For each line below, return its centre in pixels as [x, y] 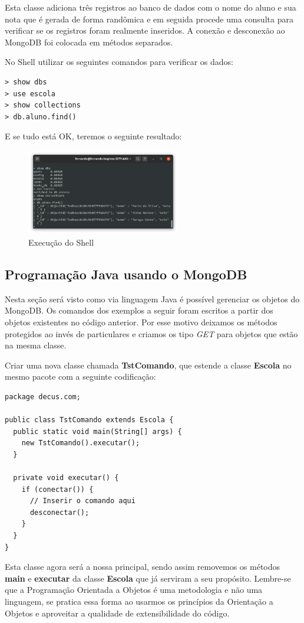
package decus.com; [43, 397]
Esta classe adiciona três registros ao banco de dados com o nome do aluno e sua [151, 7]
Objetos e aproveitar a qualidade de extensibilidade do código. [117, 613]
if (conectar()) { [57, 489]
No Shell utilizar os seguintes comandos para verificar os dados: [119, 62]
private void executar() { [66, 478]
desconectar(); [60, 512]
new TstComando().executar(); [81, 443]
